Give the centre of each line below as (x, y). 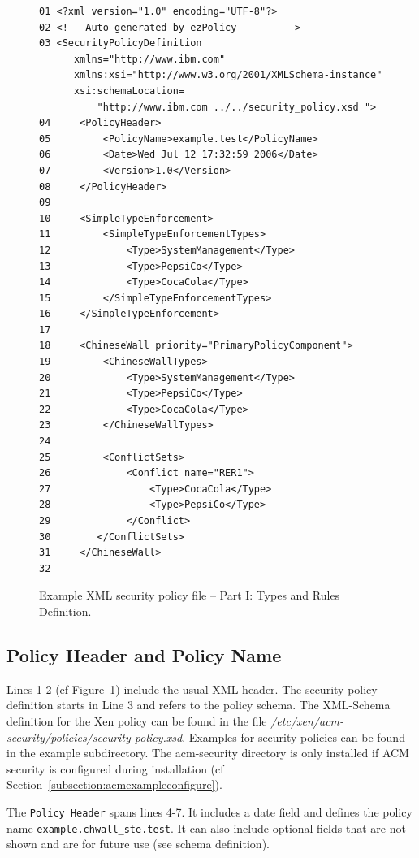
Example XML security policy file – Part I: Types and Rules (190, 595)
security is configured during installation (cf (115, 768)
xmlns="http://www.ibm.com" (149, 59)
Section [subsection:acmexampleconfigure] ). (114, 784)
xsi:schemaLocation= (129, 91)
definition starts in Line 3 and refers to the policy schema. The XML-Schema (199, 705)
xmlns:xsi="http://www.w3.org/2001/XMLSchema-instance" (228, 75)
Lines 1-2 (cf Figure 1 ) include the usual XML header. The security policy (192, 689)
